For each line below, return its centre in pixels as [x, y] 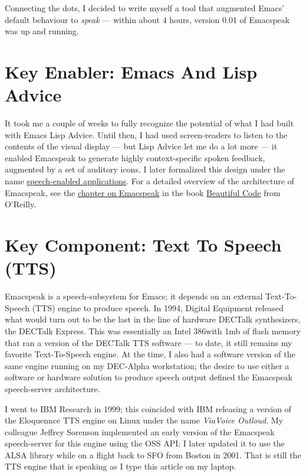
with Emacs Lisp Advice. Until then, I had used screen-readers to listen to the [146, 134]
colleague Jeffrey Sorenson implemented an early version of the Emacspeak [140, 431]
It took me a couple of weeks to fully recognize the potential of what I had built [149, 123]
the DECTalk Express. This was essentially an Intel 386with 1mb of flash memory [153, 330]
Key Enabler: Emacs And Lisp [131, 71]
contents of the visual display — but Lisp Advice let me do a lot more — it [141, 146]
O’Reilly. [21, 204]
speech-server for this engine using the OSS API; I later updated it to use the [145, 443]
